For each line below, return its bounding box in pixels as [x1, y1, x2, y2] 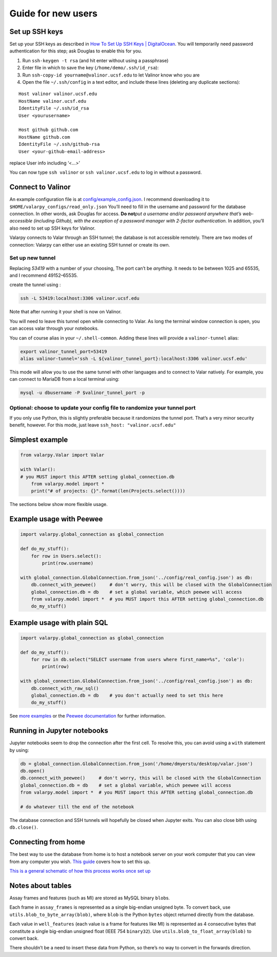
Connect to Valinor [9, 183, 71, 192]
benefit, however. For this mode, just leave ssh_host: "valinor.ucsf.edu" [9, 422, 176, 428]
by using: [9, 747, 29, 753]
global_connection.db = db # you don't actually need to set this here [31, 692, 223, 699]
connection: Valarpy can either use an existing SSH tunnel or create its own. [9, 241, 170, 248]
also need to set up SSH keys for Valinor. [9, 225, 96, 231]
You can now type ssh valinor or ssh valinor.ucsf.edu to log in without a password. [9, 170, 202, 176]
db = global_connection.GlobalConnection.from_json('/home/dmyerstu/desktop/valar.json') [20, 761, 253, 766]
